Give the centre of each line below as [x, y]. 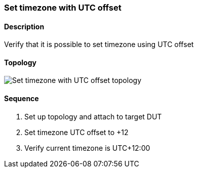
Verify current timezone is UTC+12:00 [87, 148]
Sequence [22, 99]
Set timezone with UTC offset [63, 8]
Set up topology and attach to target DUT [93, 116]
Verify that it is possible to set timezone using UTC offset [99, 45]
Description [24, 26]
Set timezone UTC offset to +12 [76, 132]
